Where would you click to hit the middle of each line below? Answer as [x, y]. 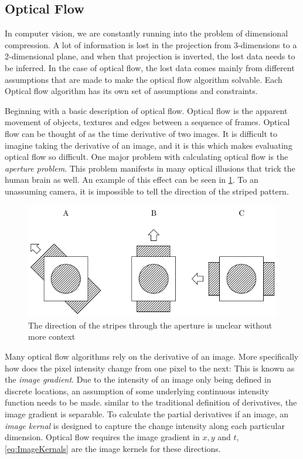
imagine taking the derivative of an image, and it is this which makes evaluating [149, 145]
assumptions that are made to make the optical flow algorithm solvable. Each [144, 79]
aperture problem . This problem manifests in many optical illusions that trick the [150, 168]
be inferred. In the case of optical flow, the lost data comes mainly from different [150, 67]
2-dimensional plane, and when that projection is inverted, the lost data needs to [150, 56]
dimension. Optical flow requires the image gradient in [102, 437]
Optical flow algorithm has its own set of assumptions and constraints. [131, 91]
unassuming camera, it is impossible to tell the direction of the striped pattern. [147, 191]
